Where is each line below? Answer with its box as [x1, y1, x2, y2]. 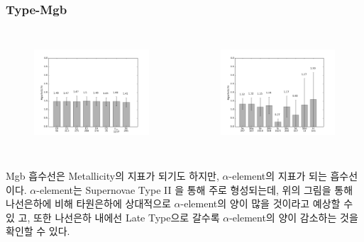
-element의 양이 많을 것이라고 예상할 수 [180, 196, 353, 211]
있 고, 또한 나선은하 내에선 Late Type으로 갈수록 [6, 209, 220, 224]
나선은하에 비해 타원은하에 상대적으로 [6, 196, 171, 211]
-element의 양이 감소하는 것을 [229, 209, 358, 224]
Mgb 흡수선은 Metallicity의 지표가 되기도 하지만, [6, 168, 219, 183]
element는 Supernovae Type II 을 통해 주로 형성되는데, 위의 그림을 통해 [39, 182, 353, 197]
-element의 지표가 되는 [228, 168, 327, 183]
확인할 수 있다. [6, 224, 70, 238]
